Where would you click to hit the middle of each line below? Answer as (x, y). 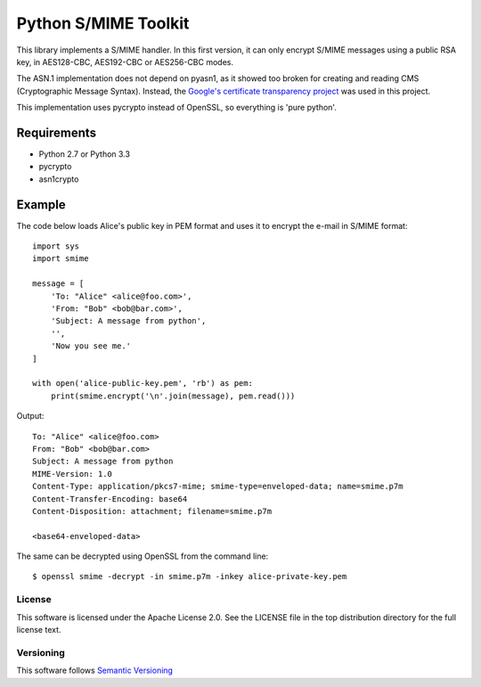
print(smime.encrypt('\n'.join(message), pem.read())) (173, 396)
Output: (30, 416)
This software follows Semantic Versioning (95, 671)
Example (41, 204)
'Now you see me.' (91, 346)
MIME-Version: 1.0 (73, 474)
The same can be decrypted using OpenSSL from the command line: (143, 556)
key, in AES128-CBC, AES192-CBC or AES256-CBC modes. (125, 61)
